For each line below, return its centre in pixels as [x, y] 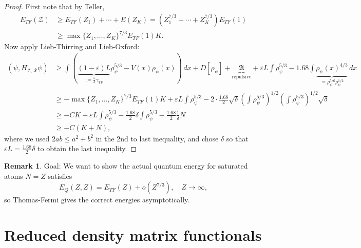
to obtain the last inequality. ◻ [87, 148]
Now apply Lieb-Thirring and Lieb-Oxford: [72, 46]
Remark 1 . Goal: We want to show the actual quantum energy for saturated [126, 166]
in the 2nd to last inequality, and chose [157, 138]
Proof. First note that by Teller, [54, 6]
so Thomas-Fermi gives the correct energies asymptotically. [97, 200]
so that [237, 138]
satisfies [60, 175]
